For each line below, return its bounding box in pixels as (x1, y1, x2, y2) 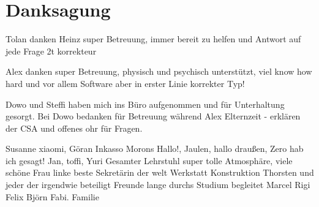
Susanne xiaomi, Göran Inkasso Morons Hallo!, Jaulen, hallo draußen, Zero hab (6, 142, 304, 155)
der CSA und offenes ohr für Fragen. (6, 121, 143, 134)
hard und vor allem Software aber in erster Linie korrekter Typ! (6, 77, 245, 89)
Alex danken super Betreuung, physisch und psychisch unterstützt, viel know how (6, 65, 312, 78)
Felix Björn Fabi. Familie (6, 190, 99, 203)
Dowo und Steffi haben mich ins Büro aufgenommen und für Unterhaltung (6, 97, 285, 110)
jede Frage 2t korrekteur (6, 44, 97, 57)
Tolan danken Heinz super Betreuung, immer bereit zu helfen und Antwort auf (6, 32, 301, 45)
